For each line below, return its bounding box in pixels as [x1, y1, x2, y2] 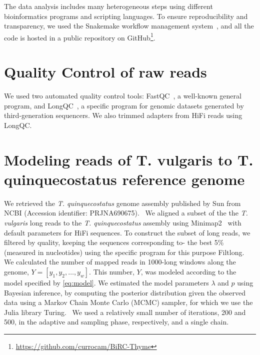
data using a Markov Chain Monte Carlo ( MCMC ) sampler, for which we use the [4, 297, 253, 307]
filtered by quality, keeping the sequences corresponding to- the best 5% [4, 237, 224, 247]
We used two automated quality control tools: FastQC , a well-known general [4, 90, 241, 101]
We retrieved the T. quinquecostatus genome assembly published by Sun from [4, 197, 241, 208]
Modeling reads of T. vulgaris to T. [4, 149, 253, 169]
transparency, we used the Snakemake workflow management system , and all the [4, 20, 254, 31]
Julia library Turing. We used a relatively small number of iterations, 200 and [4, 306, 246, 317]
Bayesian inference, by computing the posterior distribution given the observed [4, 287, 245, 297]
